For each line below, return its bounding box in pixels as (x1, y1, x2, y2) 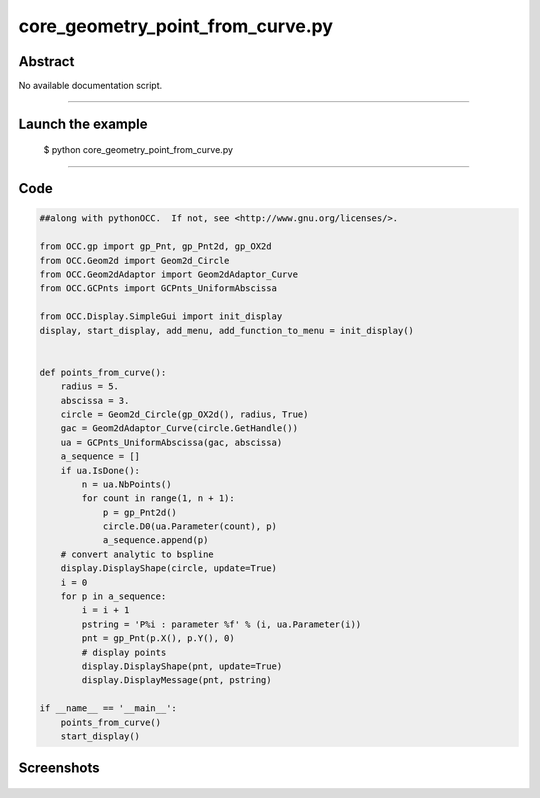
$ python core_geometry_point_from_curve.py (43, 144, 234, 156)
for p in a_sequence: (60, 591, 167, 602)
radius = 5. (60, 381, 120, 392)
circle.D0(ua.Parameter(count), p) (102, 521, 277, 532)
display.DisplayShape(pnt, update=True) (81, 660, 283, 672)
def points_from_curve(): (39, 366, 167, 378)
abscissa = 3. (60, 395, 130, 406)
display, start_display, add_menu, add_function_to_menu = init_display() (39, 325, 415, 336)
